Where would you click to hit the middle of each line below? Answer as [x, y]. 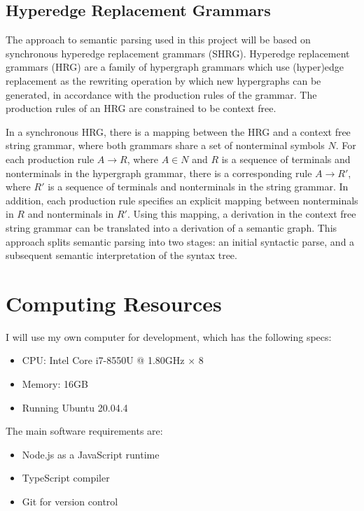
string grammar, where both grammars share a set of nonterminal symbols [165, 145]
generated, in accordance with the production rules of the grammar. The [161, 94]
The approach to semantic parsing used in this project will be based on [158, 40]
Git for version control [70, 501]
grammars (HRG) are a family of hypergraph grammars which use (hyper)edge [175, 67]
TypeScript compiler [66, 478]
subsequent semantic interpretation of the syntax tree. [121, 255]
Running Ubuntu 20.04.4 [75, 407]
